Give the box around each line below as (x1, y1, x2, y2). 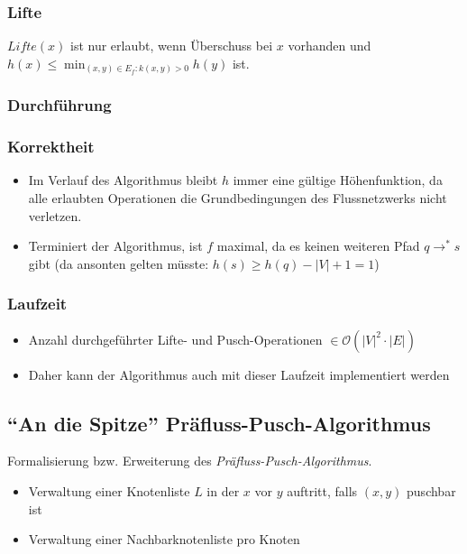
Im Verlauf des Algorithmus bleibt (28, 171, 218, 189)
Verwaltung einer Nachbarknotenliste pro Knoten (28, 530, 300, 549)
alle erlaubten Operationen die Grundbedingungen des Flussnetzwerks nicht (28, 188, 447, 207)
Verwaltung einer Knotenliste (28, 481, 190, 500)
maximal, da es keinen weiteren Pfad (216, 236, 420, 255)
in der (206, 481, 240, 500)
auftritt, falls (287, 481, 358, 500)
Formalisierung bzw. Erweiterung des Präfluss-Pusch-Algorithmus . (7, 451, 372, 470)
